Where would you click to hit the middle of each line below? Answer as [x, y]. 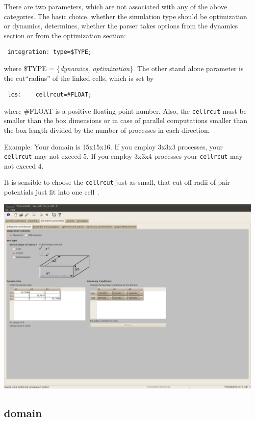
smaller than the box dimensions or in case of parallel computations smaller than [126, 120]
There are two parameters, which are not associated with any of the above [115, 6]
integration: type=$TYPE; [50, 52]
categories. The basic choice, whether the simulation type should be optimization [126, 16]
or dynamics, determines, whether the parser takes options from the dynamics [121, 26]
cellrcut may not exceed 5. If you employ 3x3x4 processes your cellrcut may [123, 156]
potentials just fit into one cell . [52, 192]
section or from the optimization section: [65, 35]
